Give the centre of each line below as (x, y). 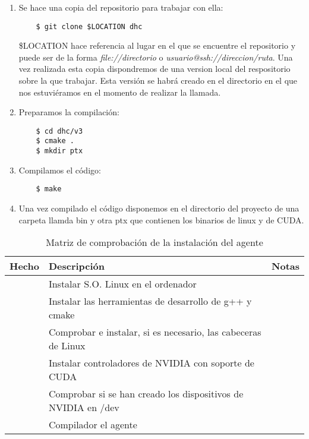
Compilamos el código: (60, 170)
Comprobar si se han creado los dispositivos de (146, 394)
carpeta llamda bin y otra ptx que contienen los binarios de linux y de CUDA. (161, 219)
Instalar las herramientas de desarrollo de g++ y (150, 301)
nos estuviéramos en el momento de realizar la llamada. (120, 92)
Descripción (77, 266)
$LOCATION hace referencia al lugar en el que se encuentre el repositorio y (157, 45)
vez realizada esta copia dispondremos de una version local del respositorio (154, 69)
